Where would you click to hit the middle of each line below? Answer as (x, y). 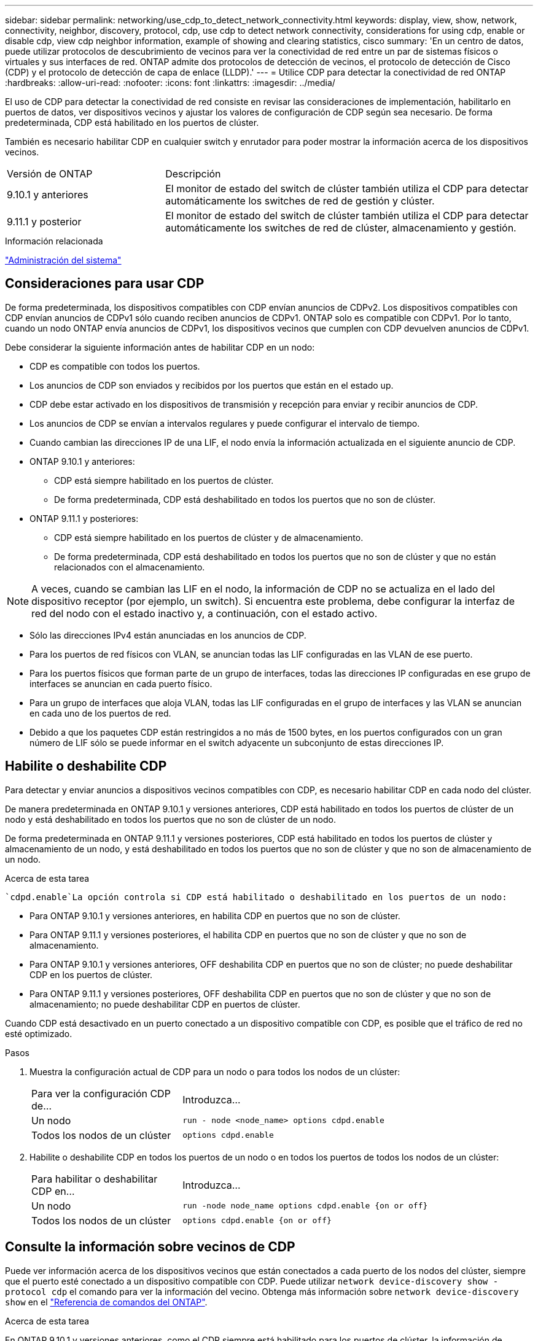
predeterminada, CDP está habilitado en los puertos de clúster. (132, 122)
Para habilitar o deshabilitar (95, 1179)
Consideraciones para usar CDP (105, 284)
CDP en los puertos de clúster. (91, 974)
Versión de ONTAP (50, 174)
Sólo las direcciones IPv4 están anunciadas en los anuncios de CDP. (168, 635)
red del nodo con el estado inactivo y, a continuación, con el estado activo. (205, 613)
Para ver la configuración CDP (101, 1093)
